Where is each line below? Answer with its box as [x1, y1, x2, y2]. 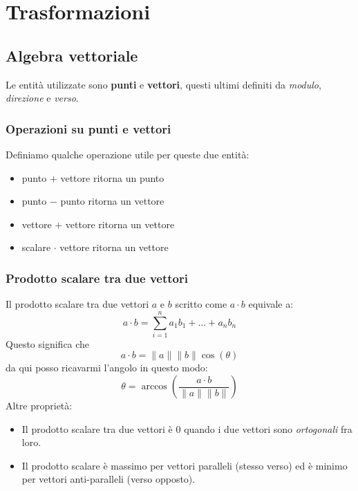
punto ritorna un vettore [60, 194, 164, 208]
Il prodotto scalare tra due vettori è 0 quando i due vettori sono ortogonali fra [21, 421, 352, 436]
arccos [141, 382, 167, 392]
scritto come [175, 297, 227, 311]
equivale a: [248, 297, 294, 311]
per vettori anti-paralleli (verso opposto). [21, 472, 196, 486]
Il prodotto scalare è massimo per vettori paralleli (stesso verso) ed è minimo [21, 458, 348, 472]
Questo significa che [6, 336, 90, 351]
